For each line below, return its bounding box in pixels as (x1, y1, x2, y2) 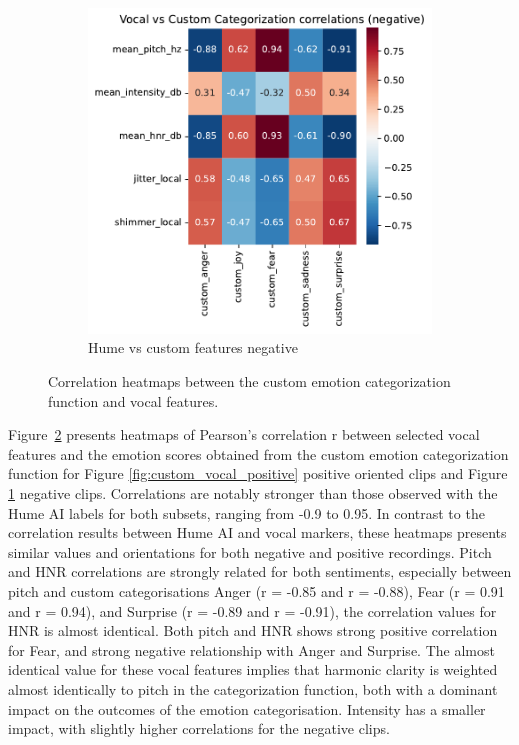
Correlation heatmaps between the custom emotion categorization (48, 371, 451, 391)
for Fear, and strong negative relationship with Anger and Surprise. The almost (8, 639, 495, 660)
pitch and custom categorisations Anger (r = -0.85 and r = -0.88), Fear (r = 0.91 (8, 580, 505, 601)
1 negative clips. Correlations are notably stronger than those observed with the (8, 482, 498, 503)
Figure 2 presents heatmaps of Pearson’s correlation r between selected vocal (8, 424, 480, 445)
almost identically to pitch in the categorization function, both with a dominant (8, 678, 498, 699)
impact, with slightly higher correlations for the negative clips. (8, 718, 390, 739)
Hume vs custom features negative (88, 337, 298, 358)
